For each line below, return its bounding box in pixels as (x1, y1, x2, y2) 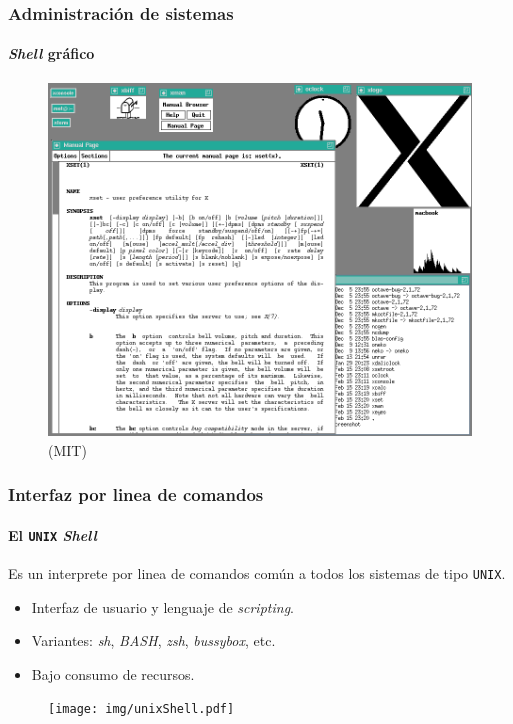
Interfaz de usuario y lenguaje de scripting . (31, 596, 294, 617)
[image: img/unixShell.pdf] (48, 702, 235, 717)
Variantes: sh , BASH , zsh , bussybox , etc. (31, 630, 276, 651)
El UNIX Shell (8, 524, 97, 545)
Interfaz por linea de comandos (8, 482, 264, 507)
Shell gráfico (8, 43, 95, 64)
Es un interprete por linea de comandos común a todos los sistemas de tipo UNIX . (8, 562, 506, 583)
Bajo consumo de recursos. (31, 663, 195, 684)
